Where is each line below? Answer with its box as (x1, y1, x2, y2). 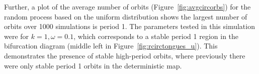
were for (4, 30, 29, 41)
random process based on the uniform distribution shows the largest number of (4, 11, 247, 21)
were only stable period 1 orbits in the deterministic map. (4, 60, 182, 70)
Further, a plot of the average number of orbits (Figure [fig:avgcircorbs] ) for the (4, 1, 251, 11)
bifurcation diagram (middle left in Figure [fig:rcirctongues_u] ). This (4, 40, 218, 51)
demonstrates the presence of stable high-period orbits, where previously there (4, 50, 245, 60)
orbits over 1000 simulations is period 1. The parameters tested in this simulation (4, 21, 255, 31)
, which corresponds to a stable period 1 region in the (73, 30, 239, 41)
